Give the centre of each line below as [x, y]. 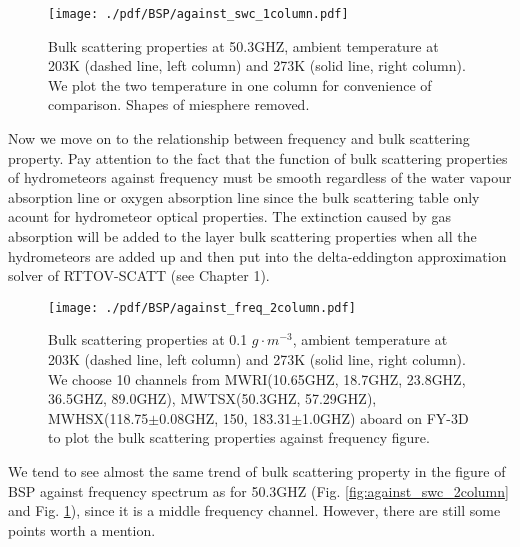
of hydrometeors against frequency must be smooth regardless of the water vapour [260, 177]
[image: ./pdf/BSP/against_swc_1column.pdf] [198, 14]
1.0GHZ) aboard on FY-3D [385, 417]
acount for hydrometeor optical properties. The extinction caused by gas [229, 216]
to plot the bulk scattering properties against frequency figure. [239, 437]
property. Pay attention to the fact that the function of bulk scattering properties [258, 157]
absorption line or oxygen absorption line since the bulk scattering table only [244, 196]
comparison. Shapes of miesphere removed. [179, 104]
